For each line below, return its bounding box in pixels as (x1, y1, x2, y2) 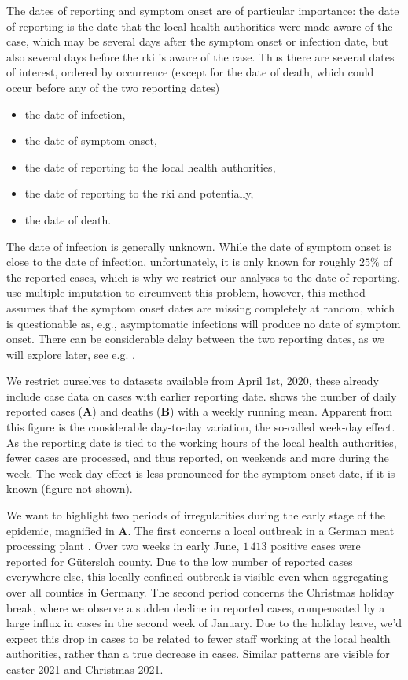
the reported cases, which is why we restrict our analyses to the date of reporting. (6, 268, 400, 285)
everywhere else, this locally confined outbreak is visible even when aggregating (6, 568, 388, 585)
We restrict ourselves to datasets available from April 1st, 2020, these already (6, 372, 380, 389)
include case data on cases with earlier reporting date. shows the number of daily (6, 387, 397, 404)
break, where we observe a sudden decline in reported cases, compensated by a (6, 599, 385, 615)
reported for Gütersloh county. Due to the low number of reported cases (6, 552, 353, 569)
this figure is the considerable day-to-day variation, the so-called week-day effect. (6, 419, 395, 435)
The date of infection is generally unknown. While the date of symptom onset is (6, 238, 391, 254)
